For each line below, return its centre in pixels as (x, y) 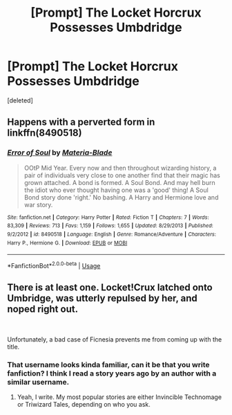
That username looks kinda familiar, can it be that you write (108, 364)
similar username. (38, 382)
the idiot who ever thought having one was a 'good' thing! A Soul (116, 190)
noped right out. (42, 309)
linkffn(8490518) (45, 133)
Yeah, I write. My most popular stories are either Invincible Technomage (119, 397)
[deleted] (20, 100)
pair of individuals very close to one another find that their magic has (122, 175)
